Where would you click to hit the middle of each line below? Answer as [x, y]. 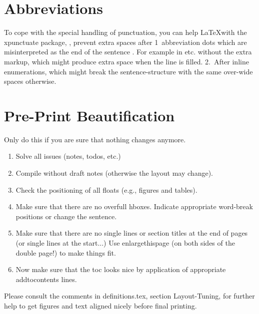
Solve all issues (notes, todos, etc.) [68, 156]
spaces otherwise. [30, 81]
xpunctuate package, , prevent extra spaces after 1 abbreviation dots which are [125, 42]
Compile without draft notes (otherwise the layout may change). [114, 173]
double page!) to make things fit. [66, 252]
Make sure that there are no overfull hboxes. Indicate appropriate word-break [134, 206]
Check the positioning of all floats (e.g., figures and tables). [106, 189]
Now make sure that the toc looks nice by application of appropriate [121, 269]
